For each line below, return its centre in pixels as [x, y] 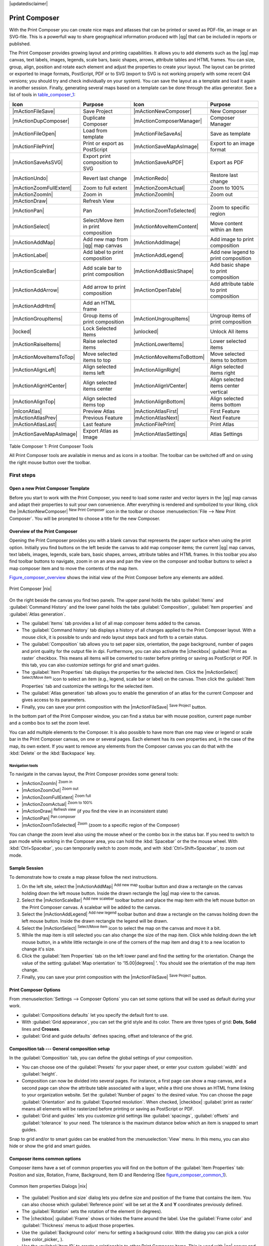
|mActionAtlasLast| [34, 424]
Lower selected [228, 341]
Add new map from [105, 239]
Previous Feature [103, 418]
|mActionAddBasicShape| [164, 271]
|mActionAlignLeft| [34, 370]
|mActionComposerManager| [168, 121]
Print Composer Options [35, 990]
